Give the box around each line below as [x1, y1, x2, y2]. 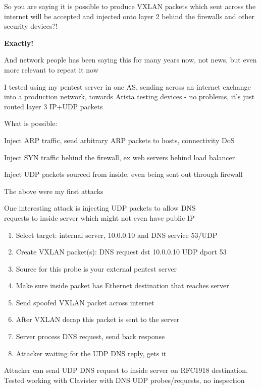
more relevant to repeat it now [4, 64, 98, 75]
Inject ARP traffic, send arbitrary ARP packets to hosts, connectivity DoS [4, 135, 235, 145]
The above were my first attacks [4, 185, 103, 196]
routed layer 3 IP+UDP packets [4, 101, 103, 111]
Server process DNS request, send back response [16, 331, 165, 342]
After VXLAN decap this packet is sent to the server [16, 314, 180, 325]
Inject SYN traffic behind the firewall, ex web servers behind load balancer [4, 152, 235, 162]
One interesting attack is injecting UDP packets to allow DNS [4, 203, 196, 213]
